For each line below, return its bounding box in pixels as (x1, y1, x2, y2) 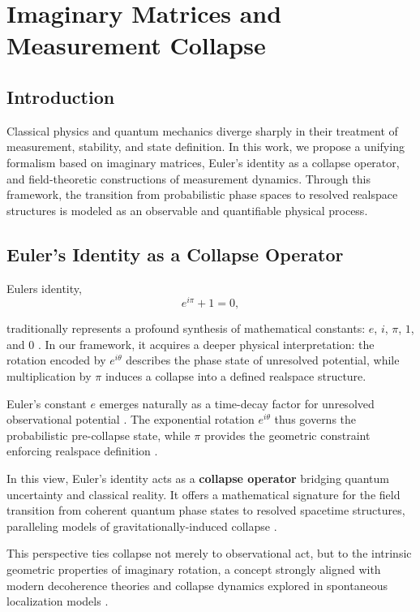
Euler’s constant (6, 394, 87, 412)
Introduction (6, 84, 115, 109)
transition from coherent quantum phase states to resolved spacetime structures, (6, 502, 405, 519)
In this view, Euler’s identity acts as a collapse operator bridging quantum (6, 469, 390, 486)
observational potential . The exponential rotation (6, 411, 255, 428)
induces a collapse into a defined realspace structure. (105, 367, 366, 384)
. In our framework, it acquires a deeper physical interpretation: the (37, 335, 375, 352)
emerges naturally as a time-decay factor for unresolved (99, 394, 375, 412)
